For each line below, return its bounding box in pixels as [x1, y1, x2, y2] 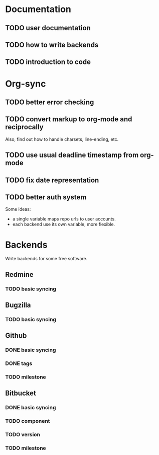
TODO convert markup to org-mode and [5, 115, 132, 124]
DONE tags [5, 360, 33, 367]
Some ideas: [5, 206, 31, 212]
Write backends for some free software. [5, 256, 88, 262]
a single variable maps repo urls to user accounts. [12, 216, 116, 222]
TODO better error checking [5, 98, 94, 106]
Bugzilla [5, 300, 31, 309]
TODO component [5, 418, 50, 425]
